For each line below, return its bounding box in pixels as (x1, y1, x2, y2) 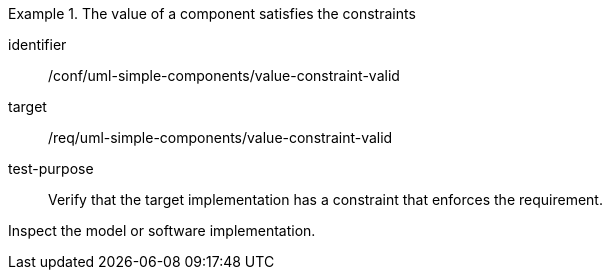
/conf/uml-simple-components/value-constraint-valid (48, 67, 400, 84)
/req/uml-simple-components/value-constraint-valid (48, 129, 393, 146)
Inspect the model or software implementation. (8, 222, 316, 239)
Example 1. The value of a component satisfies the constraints (8, 5, 416, 22)
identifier (8, 36, 67, 53)
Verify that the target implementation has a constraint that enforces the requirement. (48, 191, 603, 208)
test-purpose (8, 160, 94, 177)
